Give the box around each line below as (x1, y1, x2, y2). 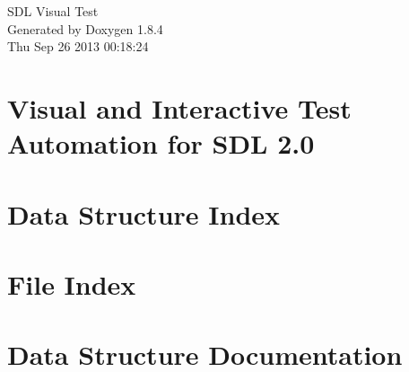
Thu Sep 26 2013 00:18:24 (7, 37, 149, 56)
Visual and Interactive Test (7, 89, 352, 126)
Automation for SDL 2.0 (7, 125, 315, 162)
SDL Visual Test (7, 2, 99, 20)
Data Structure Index (7, 195, 281, 232)
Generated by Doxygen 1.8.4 (7, 19, 163, 38)
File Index (7, 265, 136, 302)
